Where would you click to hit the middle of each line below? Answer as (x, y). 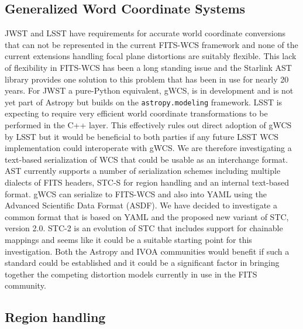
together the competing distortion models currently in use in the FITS (131, 274)
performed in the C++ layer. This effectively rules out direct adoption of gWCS (148, 125)
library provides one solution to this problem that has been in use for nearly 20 (147, 79)
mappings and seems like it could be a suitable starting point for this (128, 239)
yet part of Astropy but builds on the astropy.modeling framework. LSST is (144, 102)
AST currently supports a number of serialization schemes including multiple (143, 171)
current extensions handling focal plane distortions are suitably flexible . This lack (151, 56)
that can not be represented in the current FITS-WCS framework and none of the (151, 44)
